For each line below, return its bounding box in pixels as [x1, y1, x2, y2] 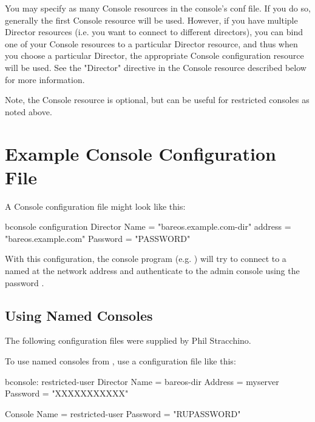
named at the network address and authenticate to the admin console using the [5, 264, 300, 277]
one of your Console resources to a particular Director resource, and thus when [5, 37, 298, 50]
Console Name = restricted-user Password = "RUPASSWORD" [5, 407, 241, 420]
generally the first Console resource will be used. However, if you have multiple [5, 13, 298, 26]
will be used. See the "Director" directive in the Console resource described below [5, 61, 307, 73]
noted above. [5, 105, 52, 118]
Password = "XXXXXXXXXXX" [5, 387, 129, 400]
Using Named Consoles [5, 306, 153, 324]
